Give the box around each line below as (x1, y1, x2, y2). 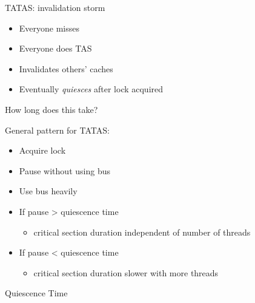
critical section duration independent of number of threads (33, 225, 251, 238)
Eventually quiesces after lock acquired (19, 83, 164, 95)
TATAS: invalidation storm (5, 1, 105, 13)
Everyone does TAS (19, 42, 92, 55)
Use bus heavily (19, 185, 78, 197)
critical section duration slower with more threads (33, 266, 219, 279)
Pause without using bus (19, 164, 110, 177)
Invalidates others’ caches (19, 62, 113, 75)
